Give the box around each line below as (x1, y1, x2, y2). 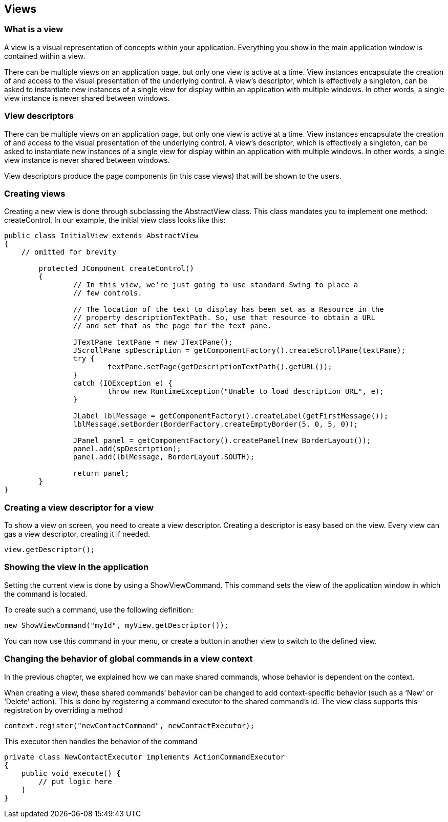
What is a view (4, 24, 63, 35)
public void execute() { (21, 769, 121, 777)
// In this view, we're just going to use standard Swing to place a (73, 281, 358, 289)
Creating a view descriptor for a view (4, 502, 154, 513)
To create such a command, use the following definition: (4, 605, 194, 614)
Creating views (4, 188, 66, 199)
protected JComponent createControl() (38, 264, 194, 273)
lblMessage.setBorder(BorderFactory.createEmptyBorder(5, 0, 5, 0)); (73, 420, 358, 429)
